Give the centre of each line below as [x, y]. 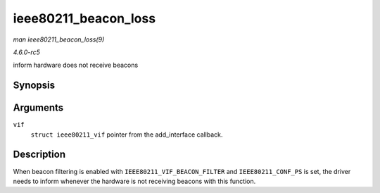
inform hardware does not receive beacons [76, 65]
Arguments [38, 108]
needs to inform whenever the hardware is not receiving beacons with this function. [134, 181]
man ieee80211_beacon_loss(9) [59, 39]
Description [39, 155]
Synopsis [34, 86]
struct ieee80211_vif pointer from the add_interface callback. [127, 135]
